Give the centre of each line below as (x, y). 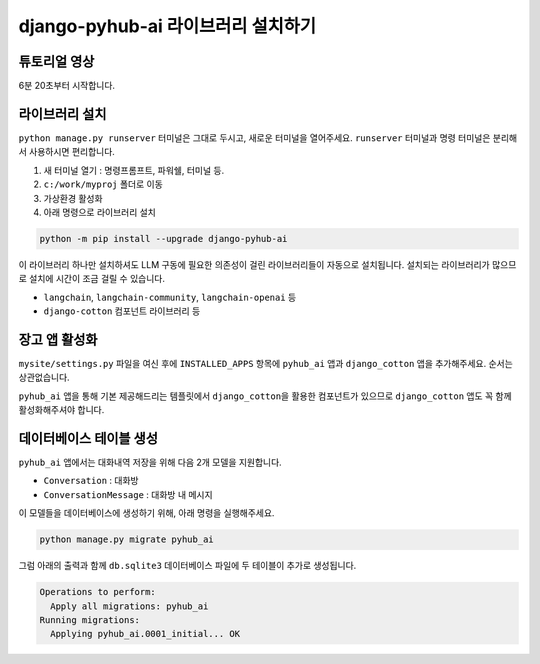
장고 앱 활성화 (58, 339)
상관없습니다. (44, 377)
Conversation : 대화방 (91, 481)
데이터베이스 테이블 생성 (88, 438)
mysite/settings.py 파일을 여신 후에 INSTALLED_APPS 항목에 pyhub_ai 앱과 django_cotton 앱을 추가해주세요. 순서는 (266, 363)
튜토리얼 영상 (56, 61)
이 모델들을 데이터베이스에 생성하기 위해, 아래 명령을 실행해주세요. (146, 513)
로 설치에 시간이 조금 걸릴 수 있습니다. (91, 279)
